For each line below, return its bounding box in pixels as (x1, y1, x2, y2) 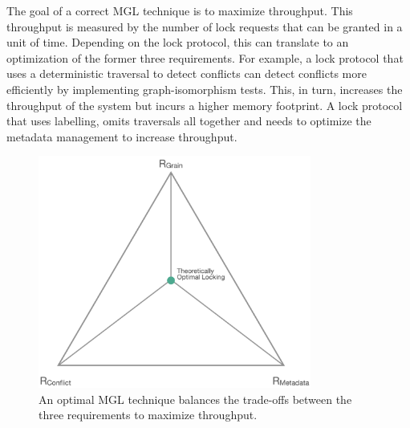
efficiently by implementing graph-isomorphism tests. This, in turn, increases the (6, 80, 403, 97)
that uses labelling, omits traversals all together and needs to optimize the (6, 112, 371, 129)
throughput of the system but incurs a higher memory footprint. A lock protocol (6, 96, 403, 113)
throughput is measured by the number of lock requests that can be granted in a (6, 18, 403, 35)
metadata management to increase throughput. (6, 128, 237, 145)
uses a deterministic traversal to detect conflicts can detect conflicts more (6, 65, 367, 82)
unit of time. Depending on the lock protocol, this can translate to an (6, 34, 349, 51)
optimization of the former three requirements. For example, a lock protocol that (6, 49, 404, 66)
